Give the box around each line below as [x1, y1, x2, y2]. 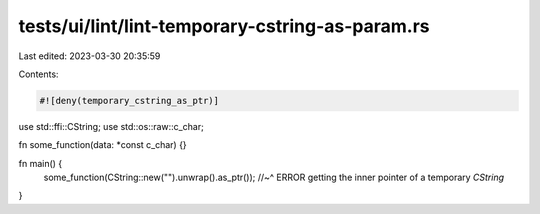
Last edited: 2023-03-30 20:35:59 [18, 50, 161, 62]
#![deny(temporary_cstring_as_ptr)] [39, 95, 220, 106]
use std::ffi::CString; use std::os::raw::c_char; [18, 120, 204, 132]
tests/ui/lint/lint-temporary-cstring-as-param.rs [18, 15, 430, 37]
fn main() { [18, 157, 63, 169]
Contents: [18, 68, 59, 80]
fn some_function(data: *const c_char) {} [18, 139, 187, 151]
